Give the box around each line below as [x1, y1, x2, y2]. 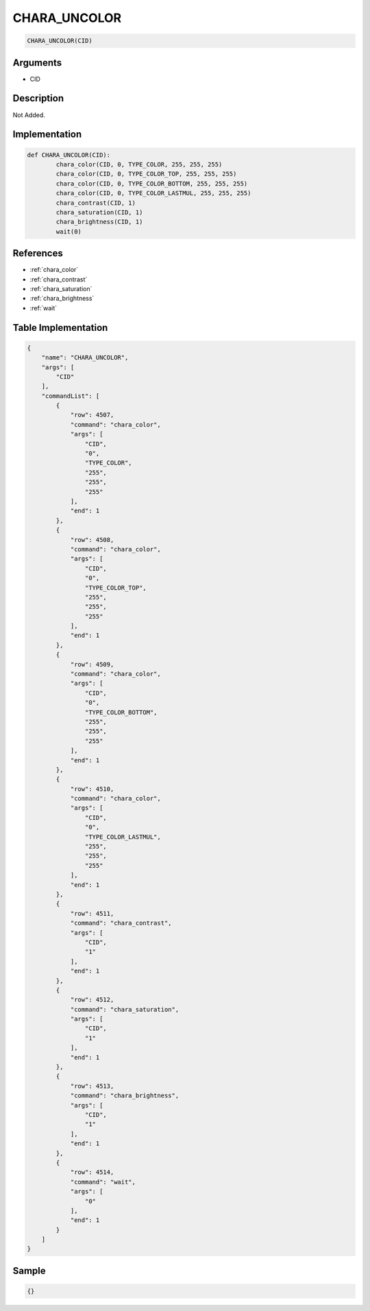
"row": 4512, [70, 996, 114, 1003]
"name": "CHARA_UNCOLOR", [41, 353, 129, 362]
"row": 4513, [70, 1082, 114, 1090]
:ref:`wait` [29, 303, 58, 312]
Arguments [12, 57, 62, 68]
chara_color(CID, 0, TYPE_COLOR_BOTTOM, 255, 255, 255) [56, 179, 248, 188]
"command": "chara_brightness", [70, 1092, 180, 1099]
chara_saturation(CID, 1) [56, 208, 143, 216]
